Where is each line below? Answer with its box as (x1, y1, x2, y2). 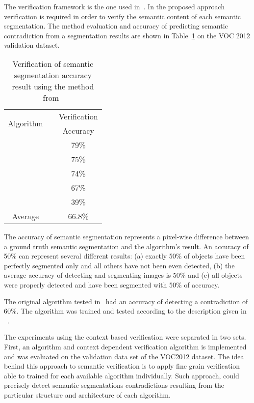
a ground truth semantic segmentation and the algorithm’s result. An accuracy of (4, 241, 249, 251)
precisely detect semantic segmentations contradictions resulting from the (4, 380, 224, 390)
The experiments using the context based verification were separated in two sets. (4, 332, 246, 342)
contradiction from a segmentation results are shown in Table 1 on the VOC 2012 (4, 30, 250, 40)
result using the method (12, 80, 94, 92)
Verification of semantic (12, 58, 94, 69)
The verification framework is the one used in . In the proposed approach (4, 1, 225, 11)
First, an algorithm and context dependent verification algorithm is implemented (4, 341, 247, 351)
